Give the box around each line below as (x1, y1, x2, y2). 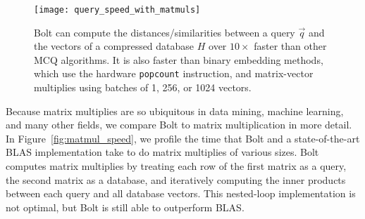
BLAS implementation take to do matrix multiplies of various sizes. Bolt (6, 145, 319, 159)
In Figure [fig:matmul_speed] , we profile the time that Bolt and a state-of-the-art (6, 131, 360, 145)
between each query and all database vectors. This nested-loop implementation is (6, 186, 356, 201)
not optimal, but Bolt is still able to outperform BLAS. (6, 199, 245, 214)
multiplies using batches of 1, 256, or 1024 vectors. (34, 80, 252, 95)
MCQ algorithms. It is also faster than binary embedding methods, (34, 52, 323, 67)
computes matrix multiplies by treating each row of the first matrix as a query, (6, 159, 347, 173)
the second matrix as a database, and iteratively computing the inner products (6, 172, 346, 187)
